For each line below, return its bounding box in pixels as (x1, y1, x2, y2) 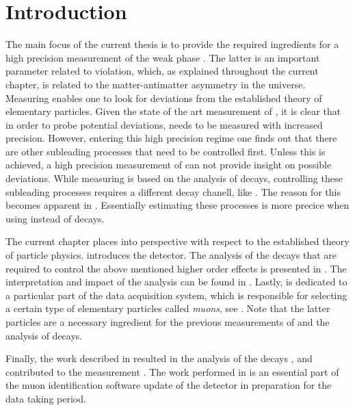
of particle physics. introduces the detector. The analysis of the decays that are (5, 248, 337, 262)
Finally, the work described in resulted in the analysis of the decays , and (5, 351, 313, 366)
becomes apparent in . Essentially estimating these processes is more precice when (5, 198, 350, 212)
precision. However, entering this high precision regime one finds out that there (5, 131, 337, 145)
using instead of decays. (5, 211, 105, 225)
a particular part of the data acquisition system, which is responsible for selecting (5, 287, 347, 302)
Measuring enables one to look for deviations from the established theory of (5, 90, 322, 105)
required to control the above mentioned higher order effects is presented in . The (5, 261, 347, 275)
